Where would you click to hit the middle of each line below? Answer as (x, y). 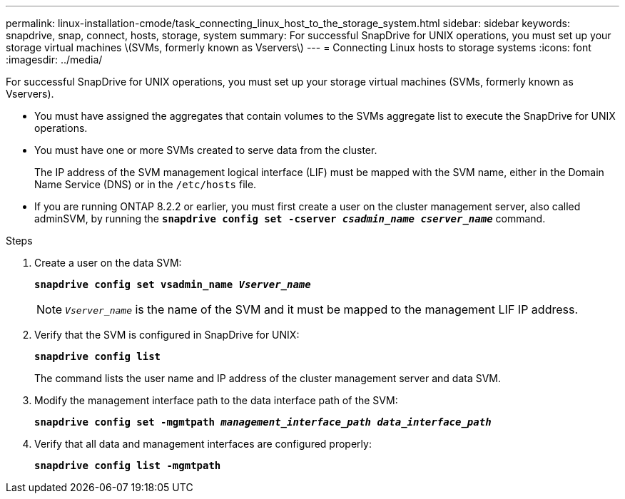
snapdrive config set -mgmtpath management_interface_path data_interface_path (263, 422)
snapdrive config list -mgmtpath (128, 465)
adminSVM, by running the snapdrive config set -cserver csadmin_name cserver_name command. (290, 218)
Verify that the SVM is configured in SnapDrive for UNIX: (167, 335)
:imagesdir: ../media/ (54, 60)
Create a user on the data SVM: (108, 263)
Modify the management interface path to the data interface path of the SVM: (216, 400)
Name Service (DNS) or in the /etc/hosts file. (146, 184)
